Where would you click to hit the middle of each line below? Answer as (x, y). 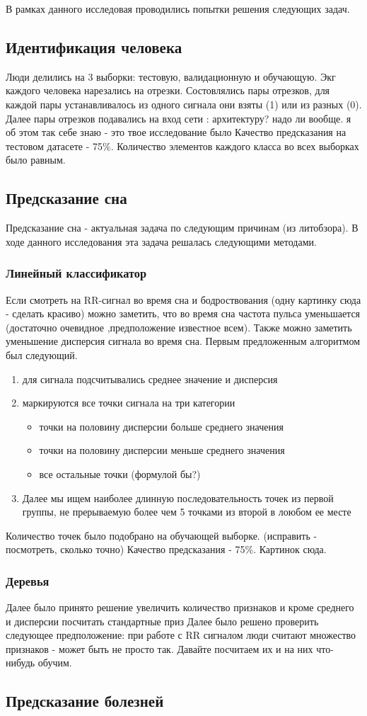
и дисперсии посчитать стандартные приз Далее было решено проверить (162, 621)
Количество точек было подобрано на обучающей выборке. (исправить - (162, 535)
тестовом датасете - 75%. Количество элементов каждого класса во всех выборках (182, 146)
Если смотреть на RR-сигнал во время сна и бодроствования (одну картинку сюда (183, 299)
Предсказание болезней (85, 701)
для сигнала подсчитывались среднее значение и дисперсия (150, 379)
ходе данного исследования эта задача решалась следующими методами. (161, 241)
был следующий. (42, 354)
